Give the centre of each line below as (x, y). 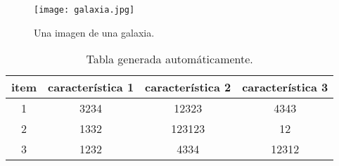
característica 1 (91, 87)
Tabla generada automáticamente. (169, 59)
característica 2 (188, 87)
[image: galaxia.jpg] (84, 10)
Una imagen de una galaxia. (94, 32)
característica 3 (285, 87)
